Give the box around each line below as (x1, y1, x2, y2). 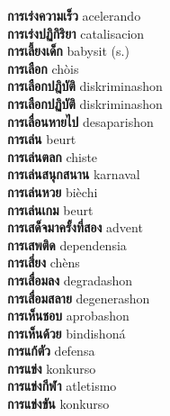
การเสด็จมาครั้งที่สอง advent (7, 218, 143, 237)
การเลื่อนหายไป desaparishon (7, 112, 154, 131)
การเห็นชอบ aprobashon (7, 306, 130, 325)
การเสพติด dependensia (7, 235, 127, 254)
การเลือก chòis (7, 59, 79, 77)
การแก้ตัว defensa (7, 341, 95, 360)
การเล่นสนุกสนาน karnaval (7, 165, 140, 184)
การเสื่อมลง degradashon (7, 270, 133, 289)
